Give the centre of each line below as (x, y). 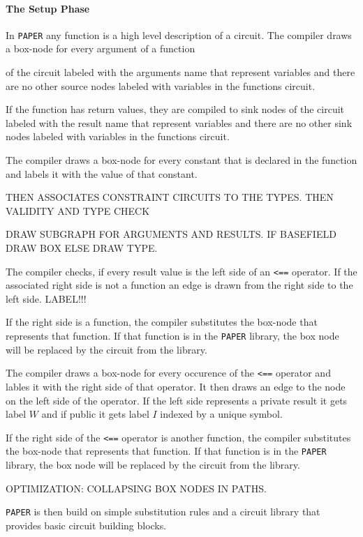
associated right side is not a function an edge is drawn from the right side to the (179, 285)
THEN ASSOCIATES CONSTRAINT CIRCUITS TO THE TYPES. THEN (170, 197)
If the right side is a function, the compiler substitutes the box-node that (162, 322)
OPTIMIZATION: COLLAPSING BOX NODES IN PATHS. (136, 488)
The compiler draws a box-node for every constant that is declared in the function (181, 160)
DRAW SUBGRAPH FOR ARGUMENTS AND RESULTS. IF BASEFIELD (171, 234)
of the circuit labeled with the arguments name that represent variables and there (180, 72)
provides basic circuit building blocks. (86, 525)
